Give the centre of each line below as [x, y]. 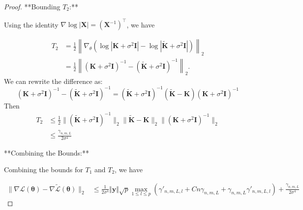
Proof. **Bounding [32, 6]
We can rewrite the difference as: [53, 81]
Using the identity [31, 24]
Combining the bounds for [44, 169]
